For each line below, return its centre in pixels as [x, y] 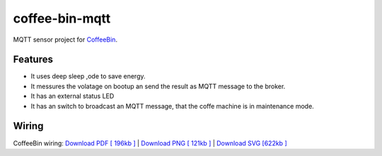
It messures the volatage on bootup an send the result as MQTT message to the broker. [158, 86]
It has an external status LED [73, 96]
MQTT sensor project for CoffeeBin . [65, 40]
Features [33, 60]
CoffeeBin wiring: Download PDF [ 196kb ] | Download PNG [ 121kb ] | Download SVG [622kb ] [150, 143]
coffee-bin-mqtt [62, 18]
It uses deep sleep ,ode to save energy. [88, 76]
